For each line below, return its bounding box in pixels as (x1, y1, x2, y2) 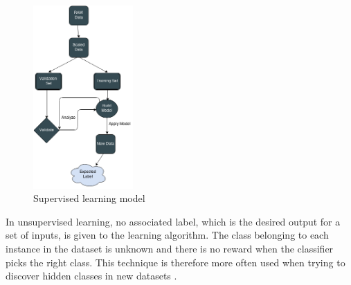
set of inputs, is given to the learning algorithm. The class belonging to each (6, 228, 329, 242)
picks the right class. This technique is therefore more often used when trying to (6, 255, 345, 269)
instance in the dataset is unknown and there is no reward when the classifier (6, 241, 334, 256)
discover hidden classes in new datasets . (6, 268, 177, 283)
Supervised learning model (33, 191, 145, 205)
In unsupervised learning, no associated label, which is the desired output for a (6, 214, 341, 228)
